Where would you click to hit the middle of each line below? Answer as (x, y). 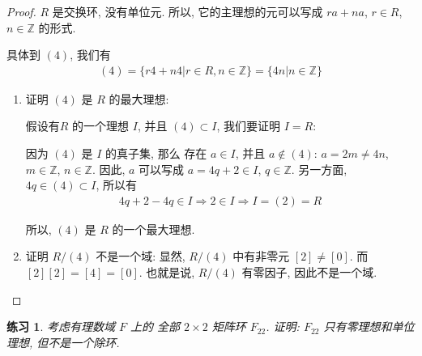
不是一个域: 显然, (141, 256)
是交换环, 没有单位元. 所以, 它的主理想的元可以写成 (188, 11)
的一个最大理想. (153, 229)
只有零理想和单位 (369, 326)
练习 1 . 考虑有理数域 (61, 326)
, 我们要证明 (249, 126)
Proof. (21, 11)
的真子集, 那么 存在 (156, 153)
